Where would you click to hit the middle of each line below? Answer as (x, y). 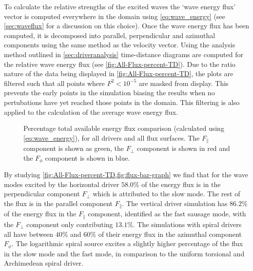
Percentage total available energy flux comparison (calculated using (124, 128)
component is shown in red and (183, 148)
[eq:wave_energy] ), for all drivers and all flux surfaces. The (112, 137)
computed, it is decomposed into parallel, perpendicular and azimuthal (110, 35)
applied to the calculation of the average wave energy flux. (91, 112)
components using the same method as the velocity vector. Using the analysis (120, 45)
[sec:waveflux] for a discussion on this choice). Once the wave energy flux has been (126, 26)
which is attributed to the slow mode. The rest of (166, 194)
